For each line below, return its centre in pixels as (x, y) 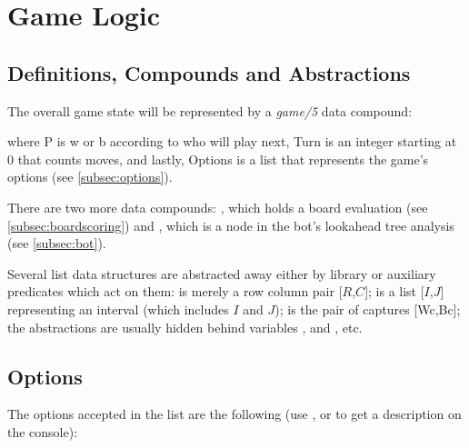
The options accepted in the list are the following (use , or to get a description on (234, 414)
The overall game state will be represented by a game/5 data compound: (210, 110)
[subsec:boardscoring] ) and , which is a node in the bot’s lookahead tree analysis (231, 225)
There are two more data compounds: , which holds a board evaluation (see (218, 207)
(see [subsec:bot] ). (57, 243)
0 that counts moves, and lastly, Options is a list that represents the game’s (218, 159)
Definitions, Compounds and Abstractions (209, 72)
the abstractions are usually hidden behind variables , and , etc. (185, 327)
